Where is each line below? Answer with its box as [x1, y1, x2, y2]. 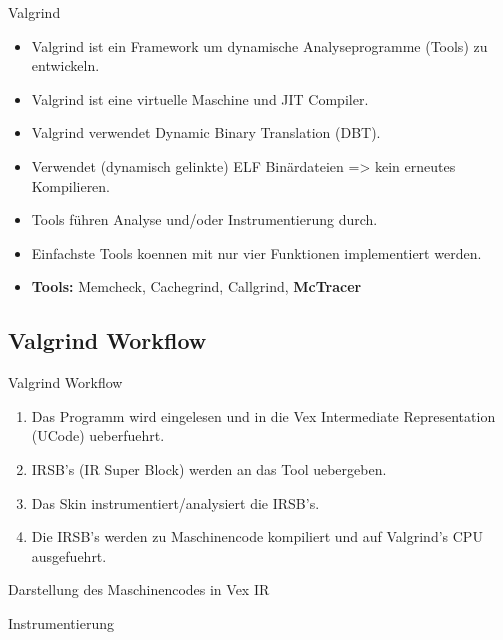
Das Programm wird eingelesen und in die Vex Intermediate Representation [31, 405, 496, 426]
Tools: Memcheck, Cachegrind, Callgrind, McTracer [31, 276, 362, 297]
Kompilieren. [31, 175, 111, 196]
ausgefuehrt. [31, 545, 107, 566]
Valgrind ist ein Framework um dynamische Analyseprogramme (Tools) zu [31, 35, 488, 56]
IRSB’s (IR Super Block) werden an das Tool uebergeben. [31, 458, 387, 479]
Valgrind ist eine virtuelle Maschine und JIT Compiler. [31, 88, 369, 109]
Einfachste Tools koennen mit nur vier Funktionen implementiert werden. [31, 242, 482, 263]
